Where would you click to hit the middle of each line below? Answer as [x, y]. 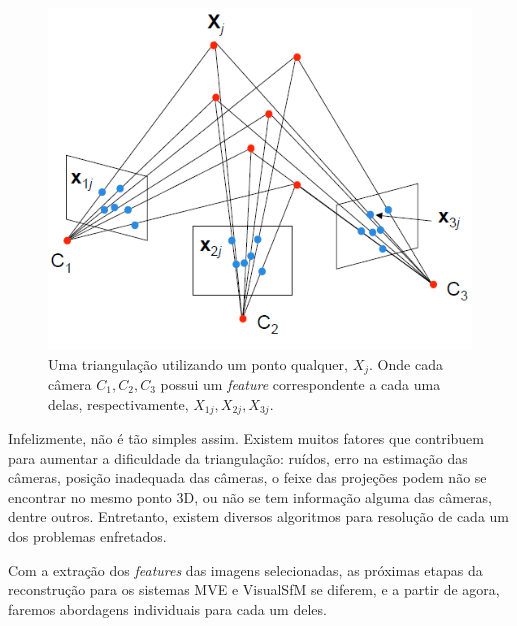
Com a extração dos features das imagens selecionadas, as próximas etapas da [245, 569]
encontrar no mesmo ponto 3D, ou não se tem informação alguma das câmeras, [250, 496]
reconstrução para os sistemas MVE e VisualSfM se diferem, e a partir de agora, [254, 589]
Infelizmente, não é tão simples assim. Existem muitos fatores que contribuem [246, 438]
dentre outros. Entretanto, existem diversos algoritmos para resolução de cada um [259, 516]
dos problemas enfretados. [87, 536]
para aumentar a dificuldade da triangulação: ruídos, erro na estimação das [238, 457]
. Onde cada [406, 363]
